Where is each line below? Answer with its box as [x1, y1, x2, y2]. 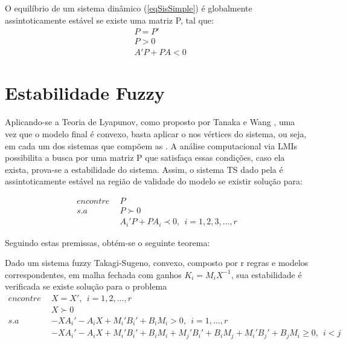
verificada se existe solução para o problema [5, 280, 167, 293]
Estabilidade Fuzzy [5, 80, 165, 105]
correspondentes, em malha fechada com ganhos [5, 268, 182, 281]
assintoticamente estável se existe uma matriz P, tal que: [5, 13, 214, 26]
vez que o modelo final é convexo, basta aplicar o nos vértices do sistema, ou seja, [5, 128, 307, 140]
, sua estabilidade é [231, 268, 302, 281]
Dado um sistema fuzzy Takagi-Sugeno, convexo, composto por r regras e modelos [5, 256, 309, 269]
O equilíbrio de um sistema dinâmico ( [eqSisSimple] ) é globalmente [5, 2, 252, 14]
